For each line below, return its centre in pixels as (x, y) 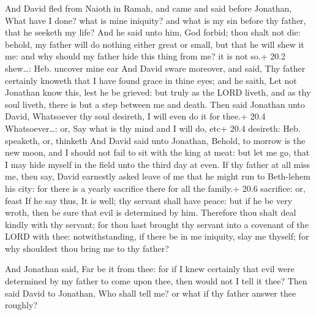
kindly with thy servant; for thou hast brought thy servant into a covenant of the (157, 224)
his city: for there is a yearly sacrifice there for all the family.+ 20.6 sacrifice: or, (155, 188)
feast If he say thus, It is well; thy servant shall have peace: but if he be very (149, 200)
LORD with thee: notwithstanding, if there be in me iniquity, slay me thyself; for (157, 236)
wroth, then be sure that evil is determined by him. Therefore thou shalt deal (151, 212)
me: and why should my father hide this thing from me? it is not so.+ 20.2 (145, 56)
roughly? (21, 305)
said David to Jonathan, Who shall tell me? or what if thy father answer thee (151, 293)
